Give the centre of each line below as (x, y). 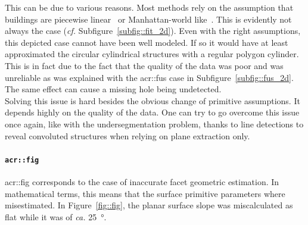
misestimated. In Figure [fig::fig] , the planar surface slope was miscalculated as (149, 205)
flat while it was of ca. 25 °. (56, 216)
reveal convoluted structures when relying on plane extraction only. (127, 135)
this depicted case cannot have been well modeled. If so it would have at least (147, 42)
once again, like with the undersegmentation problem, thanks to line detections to (154, 124)
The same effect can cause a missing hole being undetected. (113, 89)
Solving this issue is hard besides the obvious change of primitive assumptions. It (153, 100)
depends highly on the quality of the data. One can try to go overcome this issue (152, 112)
